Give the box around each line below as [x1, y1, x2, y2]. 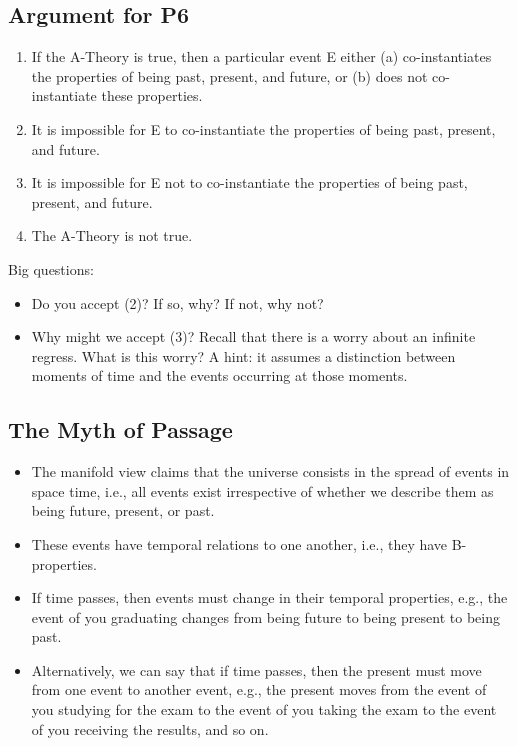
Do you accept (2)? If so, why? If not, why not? [31, 292, 324, 313]
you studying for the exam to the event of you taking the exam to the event [31, 699, 497, 720]
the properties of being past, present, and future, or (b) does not [31, 65, 428, 86]
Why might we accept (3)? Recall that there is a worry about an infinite [31, 326, 476, 347]
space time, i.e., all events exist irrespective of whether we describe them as [31, 480, 494, 501]
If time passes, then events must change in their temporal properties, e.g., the [31, 587, 508, 608]
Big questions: [8, 258, 94, 279]
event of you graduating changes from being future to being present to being [31, 606, 500, 627]
